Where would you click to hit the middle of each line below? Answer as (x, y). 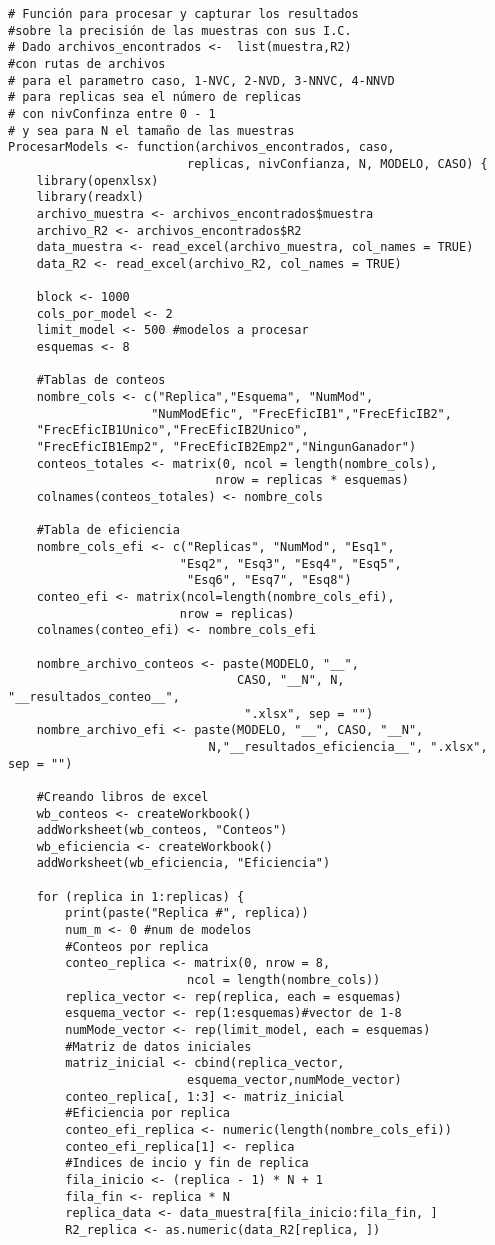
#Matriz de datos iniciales (158, 1046)
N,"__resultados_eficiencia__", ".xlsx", (348, 746)
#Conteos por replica (137, 946)
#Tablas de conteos (101, 380)
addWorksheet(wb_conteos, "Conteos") (162, 830)
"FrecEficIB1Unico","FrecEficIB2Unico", (172, 430)
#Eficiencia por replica (147, 1113)
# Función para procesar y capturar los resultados (183, 14)
